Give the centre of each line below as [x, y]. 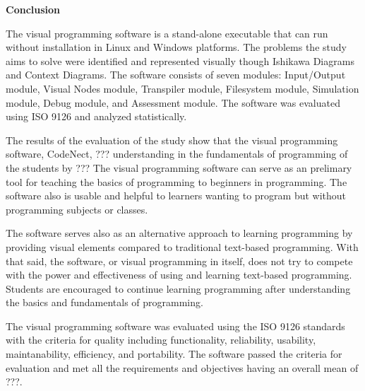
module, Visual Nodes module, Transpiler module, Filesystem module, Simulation [182, 88]
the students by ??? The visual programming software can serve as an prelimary [179, 167]
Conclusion [33, 9]
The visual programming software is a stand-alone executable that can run [167, 33]
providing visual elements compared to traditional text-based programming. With [182, 246]
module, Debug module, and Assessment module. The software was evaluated [173, 102]
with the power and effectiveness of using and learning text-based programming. [179, 275]
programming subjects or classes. [77, 209]
